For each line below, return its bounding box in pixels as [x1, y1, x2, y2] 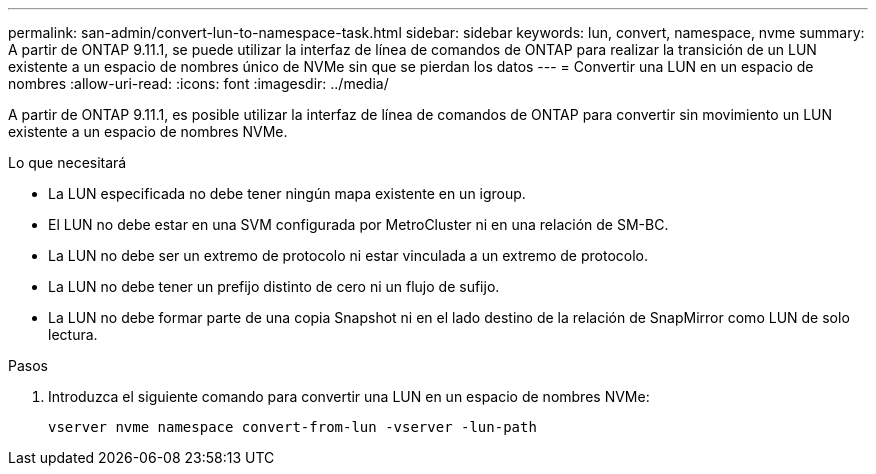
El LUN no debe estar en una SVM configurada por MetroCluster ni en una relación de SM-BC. [48, 216, 669, 233]
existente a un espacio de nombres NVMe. [8, 123, 288, 140]
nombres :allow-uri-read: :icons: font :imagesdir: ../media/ [8, 75, 389, 92]
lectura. [48, 326, 98, 343]
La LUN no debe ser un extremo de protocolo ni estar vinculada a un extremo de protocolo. [48, 247, 649, 264]
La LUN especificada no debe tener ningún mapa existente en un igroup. [48, 185, 526, 202]
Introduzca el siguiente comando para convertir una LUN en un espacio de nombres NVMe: [48, 388, 650, 405]
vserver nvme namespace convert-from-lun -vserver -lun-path [48, 419, 537, 435]
